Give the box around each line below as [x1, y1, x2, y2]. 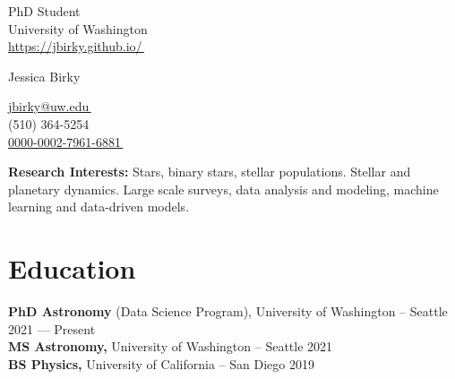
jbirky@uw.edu [8, 97, 90, 116]
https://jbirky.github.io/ [8, 37, 142, 56]
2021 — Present [8, 319, 96, 338]
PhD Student [8, 2, 81, 20]
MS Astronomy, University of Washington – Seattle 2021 [8, 337, 333, 356]
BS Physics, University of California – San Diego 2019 [8, 354, 314, 373]
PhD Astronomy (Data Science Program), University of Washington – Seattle [8, 302, 448, 321]
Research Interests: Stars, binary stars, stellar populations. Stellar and [8, 162, 411, 181]
